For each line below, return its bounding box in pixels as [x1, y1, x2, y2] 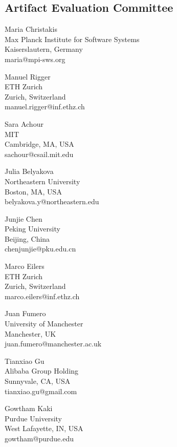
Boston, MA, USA [5, 186, 62, 197]
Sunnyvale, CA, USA [5, 376, 71, 386]
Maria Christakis [5, 24, 57, 34]
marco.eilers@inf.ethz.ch [5, 290, 80, 301]
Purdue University [5, 413, 62, 423]
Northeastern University [5, 176, 80, 186]
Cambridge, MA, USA [5, 139, 74, 149]
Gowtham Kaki [5, 403, 53, 414]
